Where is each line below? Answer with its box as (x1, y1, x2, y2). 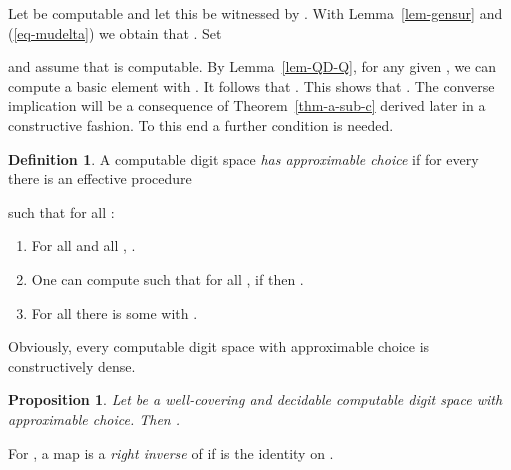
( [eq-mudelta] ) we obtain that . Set (8, 22, 222, 43)
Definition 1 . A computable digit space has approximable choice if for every (8, 148, 479, 169)
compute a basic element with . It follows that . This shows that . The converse (8, 75, 495, 96)
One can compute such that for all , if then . (31, 268, 304, 289)
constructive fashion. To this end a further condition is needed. (8, 114, 394, 135)
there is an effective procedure (8, 168, 192, 189)
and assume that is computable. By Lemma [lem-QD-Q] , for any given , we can (8, 56, 497, 77)
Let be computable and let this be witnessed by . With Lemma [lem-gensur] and (8, 3, 503, 23)
